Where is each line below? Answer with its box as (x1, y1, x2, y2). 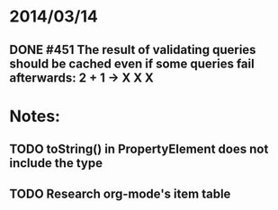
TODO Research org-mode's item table (9, 186, 231, 201)
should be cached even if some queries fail (9, 56, 255, 71)
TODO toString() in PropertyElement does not (9, 142, 269, 157)
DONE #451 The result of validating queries (9, 42, 256, 57)
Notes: (9, 106, 61, 127)
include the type (9, 155, 103, 171)
